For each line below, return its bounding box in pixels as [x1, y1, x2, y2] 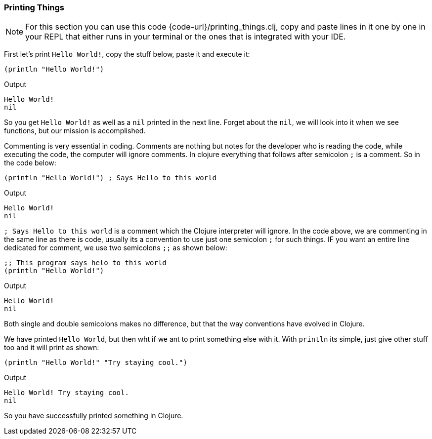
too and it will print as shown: [4, 343, 99, 352]
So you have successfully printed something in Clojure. [4, 411, 183, 420]
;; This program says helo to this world [4, 259, 167, 267]
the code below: [4, 159, 56, 167]
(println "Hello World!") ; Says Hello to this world [4, 174, 216, 182]
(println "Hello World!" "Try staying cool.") [4, 359, 187, 367]
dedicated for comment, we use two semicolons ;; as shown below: [4, 243, 227, 252]
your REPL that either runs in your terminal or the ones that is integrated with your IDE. [25, 32, 346, 42]
